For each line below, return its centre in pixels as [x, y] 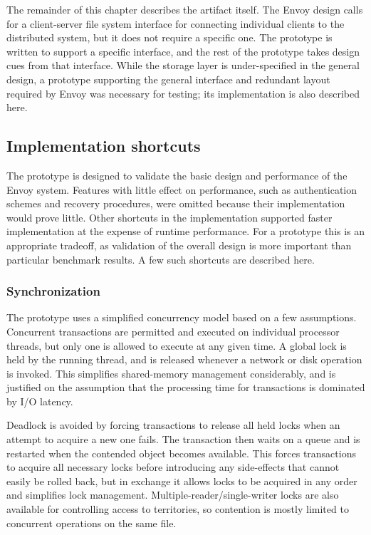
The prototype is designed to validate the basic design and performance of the [177, 175]
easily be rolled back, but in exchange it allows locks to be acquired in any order [182, 481]
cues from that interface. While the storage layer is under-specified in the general [183, 65]
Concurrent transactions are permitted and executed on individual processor [173, 331]
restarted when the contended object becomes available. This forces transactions [181, 453]
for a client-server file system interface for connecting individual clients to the [176, 23]
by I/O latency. [40, 401]
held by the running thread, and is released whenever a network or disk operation [184, 359]
